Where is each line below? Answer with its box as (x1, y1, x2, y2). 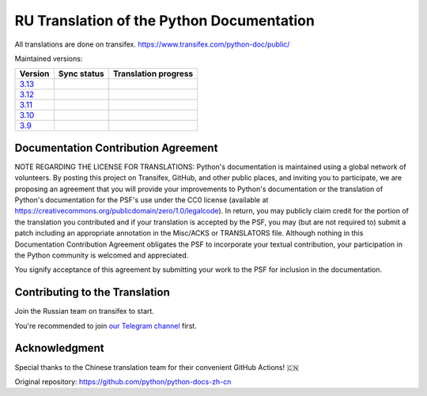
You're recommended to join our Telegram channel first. (14, 321, 197, 330)
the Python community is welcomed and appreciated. (14, 250, 189, 260)
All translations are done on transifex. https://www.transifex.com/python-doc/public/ (14, 40, 290, 49)
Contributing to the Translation (14, 285, 170, 300)
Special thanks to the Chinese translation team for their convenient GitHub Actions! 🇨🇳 (14, 362, 300, 371)
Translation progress (113, 68, 194, 79)
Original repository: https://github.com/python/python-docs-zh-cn (14, 376, 232, 387)
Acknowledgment (14, 341, 104, 355)
